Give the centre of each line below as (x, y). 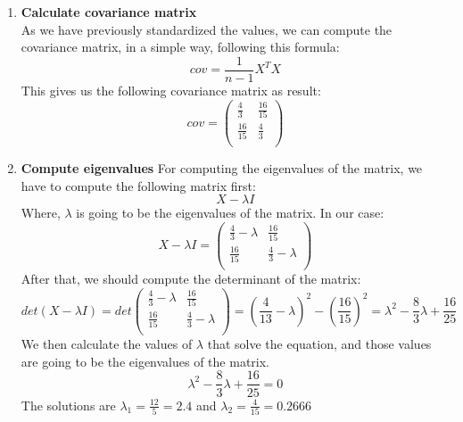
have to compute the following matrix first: (138, 185)
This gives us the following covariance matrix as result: (171, 90)
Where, (41, 213)
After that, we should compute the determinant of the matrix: (191, 278)
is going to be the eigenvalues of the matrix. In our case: (230, 213)
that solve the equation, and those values (319, 344)
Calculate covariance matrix (109, 12)
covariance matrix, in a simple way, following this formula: (180, 47)
